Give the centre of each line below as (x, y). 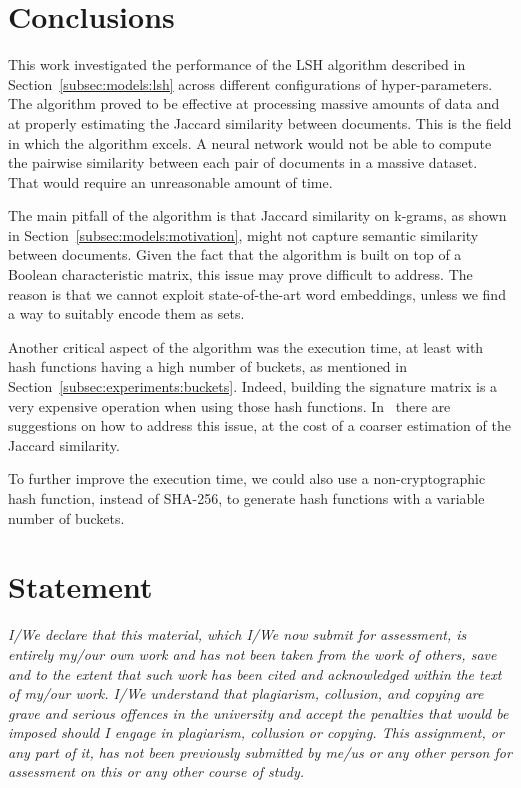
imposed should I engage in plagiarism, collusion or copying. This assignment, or (256, 732)
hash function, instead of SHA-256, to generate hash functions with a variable (246, 498)
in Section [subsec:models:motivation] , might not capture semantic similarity (243, 234)
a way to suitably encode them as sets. (126, 313)
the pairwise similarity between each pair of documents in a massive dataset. (243, 162)
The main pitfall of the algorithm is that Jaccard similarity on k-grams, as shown (257, 215)
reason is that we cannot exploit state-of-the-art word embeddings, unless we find (257, 293)
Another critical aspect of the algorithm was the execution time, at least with (246, 346)
